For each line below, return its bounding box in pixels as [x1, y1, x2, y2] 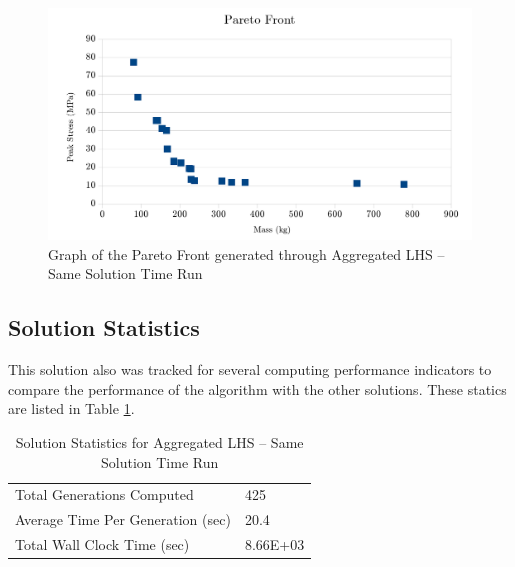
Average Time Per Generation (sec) [15, 509, 231, 530]
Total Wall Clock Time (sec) [15, 534, 190, 555]
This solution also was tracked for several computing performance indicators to [8, 359, 492, 380]
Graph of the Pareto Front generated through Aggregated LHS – [48, 243, 445, 264]
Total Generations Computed [15, 484, 194, 505]
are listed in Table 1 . [8, 398, 135, 419]
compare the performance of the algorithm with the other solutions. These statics [8, 378, 507, 399]
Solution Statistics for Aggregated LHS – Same [15, 432, 304, 453]
